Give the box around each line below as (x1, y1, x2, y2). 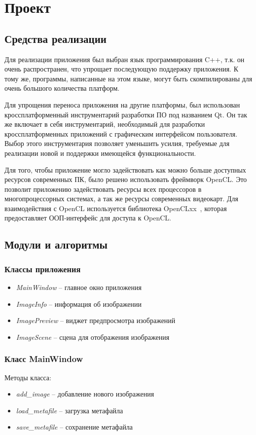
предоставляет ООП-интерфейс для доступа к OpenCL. (4, 213, 171, 223)
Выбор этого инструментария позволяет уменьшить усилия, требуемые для (4, 138, 230, 148)
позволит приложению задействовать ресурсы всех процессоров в (4, 183, 202, 194)
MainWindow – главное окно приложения (16, 282, 142, 292)
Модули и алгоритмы (4, 237, 108, 252)
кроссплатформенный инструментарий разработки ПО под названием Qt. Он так (4, 109, 248, 119)
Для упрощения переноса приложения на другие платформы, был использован (4, 99, 240, 109)
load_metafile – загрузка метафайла (16, 405, 123, 415)
